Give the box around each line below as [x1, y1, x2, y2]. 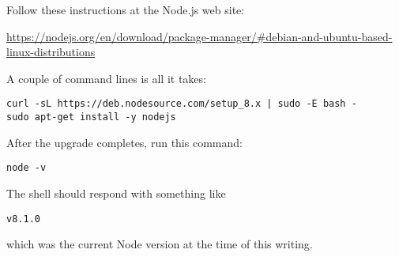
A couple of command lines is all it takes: [6, 70, 206, 86]
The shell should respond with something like [6, 184, 226, 201]
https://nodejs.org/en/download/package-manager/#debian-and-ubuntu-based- [6, 28, 393, 44]
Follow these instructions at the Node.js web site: [6, 2, 245, 17]
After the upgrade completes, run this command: [6, 134, 243, 150]
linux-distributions [6, 43, 96, 60]
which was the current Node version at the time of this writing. [6, 236, 313, 252]
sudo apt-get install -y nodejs [6, 111, 176, 123]
